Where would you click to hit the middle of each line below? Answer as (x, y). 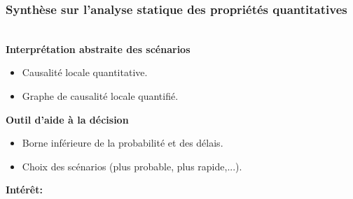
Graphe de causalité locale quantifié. (100, 96)
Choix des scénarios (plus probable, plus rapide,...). (132, 166)
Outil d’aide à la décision (67, 119)
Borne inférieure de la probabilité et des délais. (123, 143)
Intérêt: (24, 190)
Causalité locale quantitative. (85, 72)
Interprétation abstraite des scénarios (98, 49)
